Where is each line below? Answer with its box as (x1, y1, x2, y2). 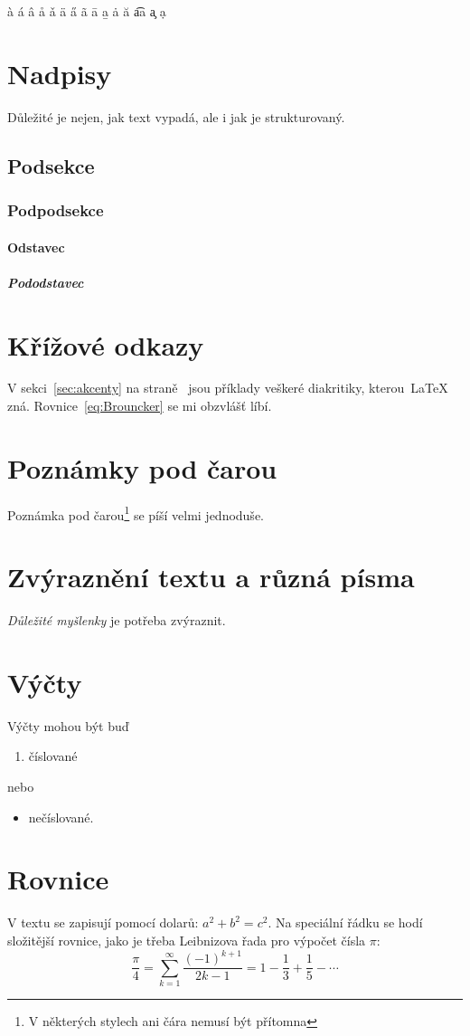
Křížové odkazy (7, 326, 204, 363)
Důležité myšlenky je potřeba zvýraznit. (7, 611, 226, 630)
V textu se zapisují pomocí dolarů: (7, 913, 199, 932)
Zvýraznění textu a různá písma (7, 558, 415, 595)
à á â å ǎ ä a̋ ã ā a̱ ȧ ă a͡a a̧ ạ (7, 2, 166, 20)
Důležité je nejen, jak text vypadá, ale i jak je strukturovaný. (7, 107, 345, 126)
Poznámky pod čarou (7, 449, 277, 486)
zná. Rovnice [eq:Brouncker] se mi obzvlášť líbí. (7, 396, 272, 415)
